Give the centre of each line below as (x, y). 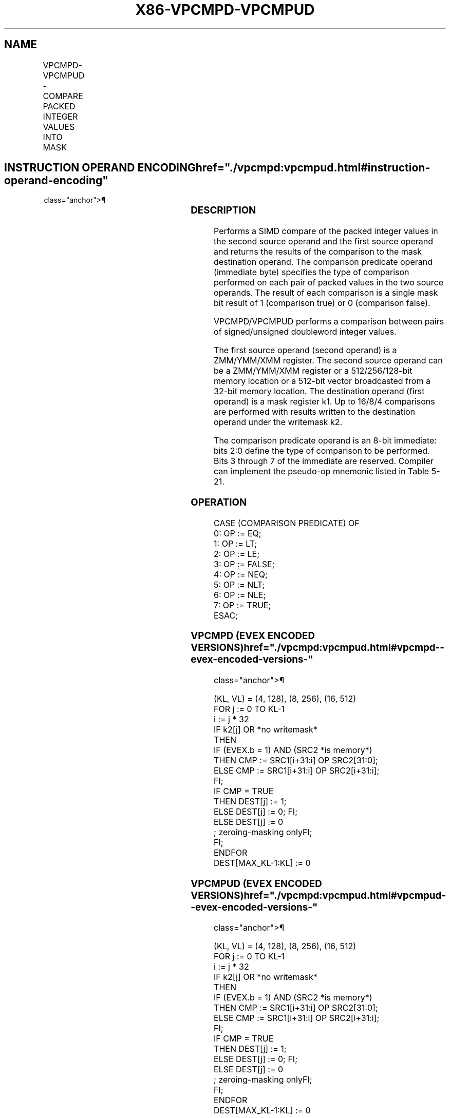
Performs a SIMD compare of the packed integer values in (326, 231)
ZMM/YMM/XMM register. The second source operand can (328, 361)
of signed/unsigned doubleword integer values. (305, 332)
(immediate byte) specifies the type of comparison (312, 272)
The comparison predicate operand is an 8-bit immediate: (325, 441)
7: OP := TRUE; (242, 605)
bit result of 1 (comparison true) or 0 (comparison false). (322, 303)
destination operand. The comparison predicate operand (323, 262)
